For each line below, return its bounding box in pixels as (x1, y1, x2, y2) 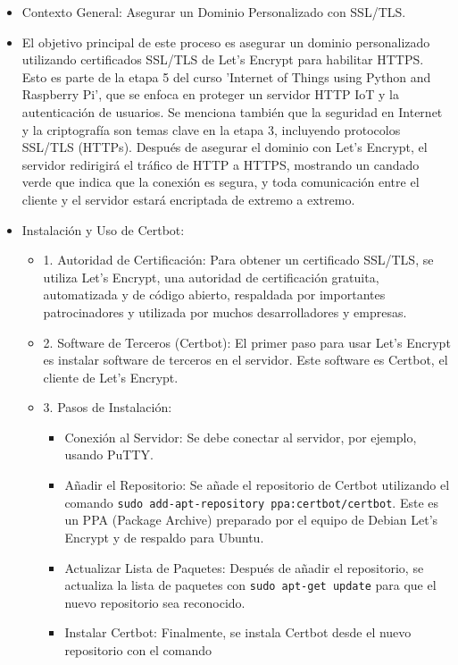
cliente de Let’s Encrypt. (43, 367, 179, 386)
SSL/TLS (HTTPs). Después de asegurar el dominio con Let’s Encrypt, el (21, 138, 428, 156)
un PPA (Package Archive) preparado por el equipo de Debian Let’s (64, 510, 438, 529)
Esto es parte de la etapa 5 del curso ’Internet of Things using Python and (21, 67, 431, 86)
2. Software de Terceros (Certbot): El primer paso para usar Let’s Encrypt (43, 332, 451, 351)
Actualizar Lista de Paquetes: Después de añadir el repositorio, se (64, 558, 424, 577)
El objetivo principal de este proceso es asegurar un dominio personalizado (21, 32, 430, 51)
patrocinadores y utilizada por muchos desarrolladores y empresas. (43, 302, 407, 321)
